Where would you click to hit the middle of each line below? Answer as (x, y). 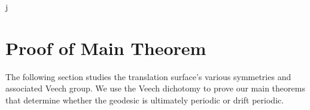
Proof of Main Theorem (106, 48)
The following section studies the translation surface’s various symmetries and (148, 76)
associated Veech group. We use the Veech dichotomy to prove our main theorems (155, 88)
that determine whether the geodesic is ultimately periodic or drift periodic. (145, 100)
